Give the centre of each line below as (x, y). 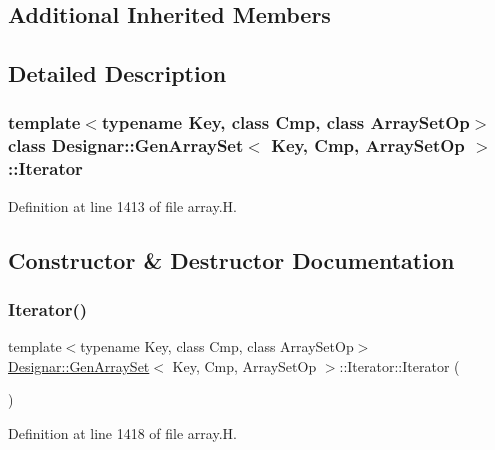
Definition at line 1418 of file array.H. (122, 433)
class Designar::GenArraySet (126, 145)
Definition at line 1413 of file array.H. (122, 205)
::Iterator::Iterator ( (399, 365)
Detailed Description (117, 73)
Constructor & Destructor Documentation (231, 259)
